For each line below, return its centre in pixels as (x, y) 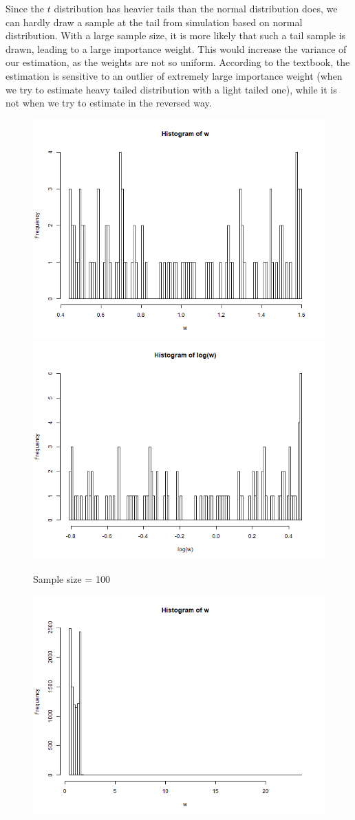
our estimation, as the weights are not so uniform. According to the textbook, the (178, 62)
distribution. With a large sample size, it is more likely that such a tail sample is (176, 35)
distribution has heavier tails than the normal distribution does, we (196, 8)
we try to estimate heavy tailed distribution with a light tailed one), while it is (171, 89)
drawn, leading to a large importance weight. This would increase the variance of (176, 48)
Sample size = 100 (72, 578)
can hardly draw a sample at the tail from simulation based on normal (154, 22)
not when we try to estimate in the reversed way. (109, 103)
